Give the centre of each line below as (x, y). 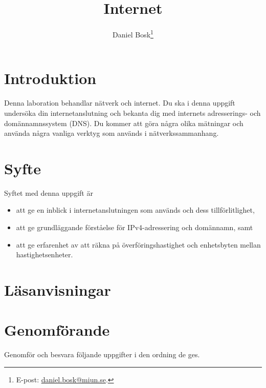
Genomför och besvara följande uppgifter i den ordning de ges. (102, 354)
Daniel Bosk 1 (133, 34)
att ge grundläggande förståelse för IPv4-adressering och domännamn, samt (135, 227)
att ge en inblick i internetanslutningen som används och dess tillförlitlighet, (135, 210)
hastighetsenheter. (45, 254)
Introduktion (50, 78)
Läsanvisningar (58, 289)
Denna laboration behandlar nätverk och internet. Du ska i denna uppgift (120, 103)
